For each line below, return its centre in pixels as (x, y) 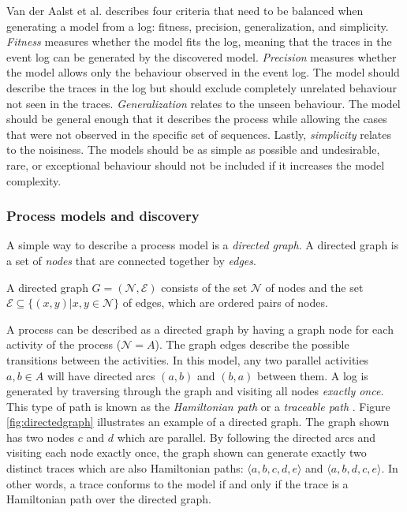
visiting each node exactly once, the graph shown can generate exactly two (187, 452)
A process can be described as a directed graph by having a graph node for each (200, 329)
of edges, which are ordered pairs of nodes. (225, 303)
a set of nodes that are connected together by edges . (131, 260)
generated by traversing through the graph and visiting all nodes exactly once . (195, 391)
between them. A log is (313, 375)
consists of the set (204, 287)
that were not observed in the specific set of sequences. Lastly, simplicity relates (199, 134)
